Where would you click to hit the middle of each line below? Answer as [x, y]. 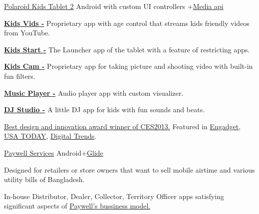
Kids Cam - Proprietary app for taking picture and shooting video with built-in [129, 66]
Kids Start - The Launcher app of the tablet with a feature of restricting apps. [127, 49]
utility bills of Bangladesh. [44, 179]
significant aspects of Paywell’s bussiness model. [77, 206]
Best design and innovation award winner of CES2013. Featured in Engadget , [123, 126]
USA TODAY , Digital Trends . [50, 136]
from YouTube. [27, 33]
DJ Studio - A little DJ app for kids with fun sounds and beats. [105, 109]
